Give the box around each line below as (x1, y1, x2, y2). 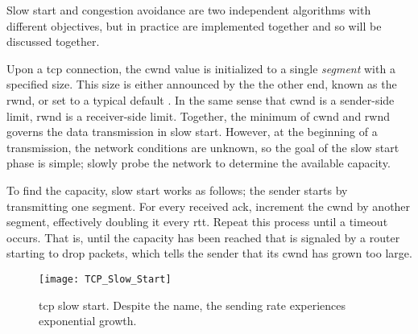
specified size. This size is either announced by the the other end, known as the (6, 76, 397, 93)
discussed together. (6, 33, 100, 50)
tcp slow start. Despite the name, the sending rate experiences (39, 296, 346, 313)
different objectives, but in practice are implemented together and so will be (6, 17, 382, 34)
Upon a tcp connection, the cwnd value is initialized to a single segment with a (6, 60, 395, 76)
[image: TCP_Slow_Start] (39, 273, 172, 285)
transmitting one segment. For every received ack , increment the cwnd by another (6, 197, 411, 214)
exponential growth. (39, 312, 137, 329)
